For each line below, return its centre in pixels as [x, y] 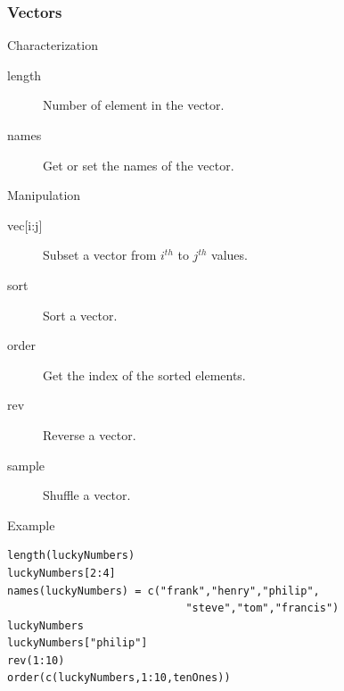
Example [31, 524]
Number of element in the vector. [134, 105]
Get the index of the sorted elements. [144, 375]
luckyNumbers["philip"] [78, 643]
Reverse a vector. [90, 434]
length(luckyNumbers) [71, 556]
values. [229, 255]
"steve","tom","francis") [262, 608]
